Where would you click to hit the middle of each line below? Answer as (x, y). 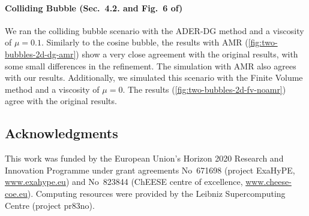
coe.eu (16, 193)
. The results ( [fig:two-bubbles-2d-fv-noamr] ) (204, 89)
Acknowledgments (61, 133)
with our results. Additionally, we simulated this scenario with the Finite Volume (154, 77)
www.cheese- (268, 182)
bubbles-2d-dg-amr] (40, 54)
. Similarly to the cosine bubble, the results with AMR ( (145, 42)
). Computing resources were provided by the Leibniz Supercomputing (156, 193)
